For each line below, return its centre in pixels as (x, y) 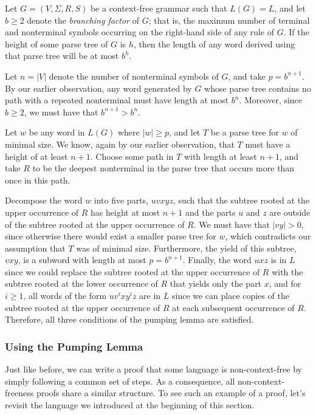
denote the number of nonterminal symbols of (134, 76)
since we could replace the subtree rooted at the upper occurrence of (132, 271)
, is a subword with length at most (82, 260)
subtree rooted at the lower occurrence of (81, 283)
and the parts (210, 212)
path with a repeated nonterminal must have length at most (117, 100)
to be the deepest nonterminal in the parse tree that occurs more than (163, 168)
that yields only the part (216, 283)
